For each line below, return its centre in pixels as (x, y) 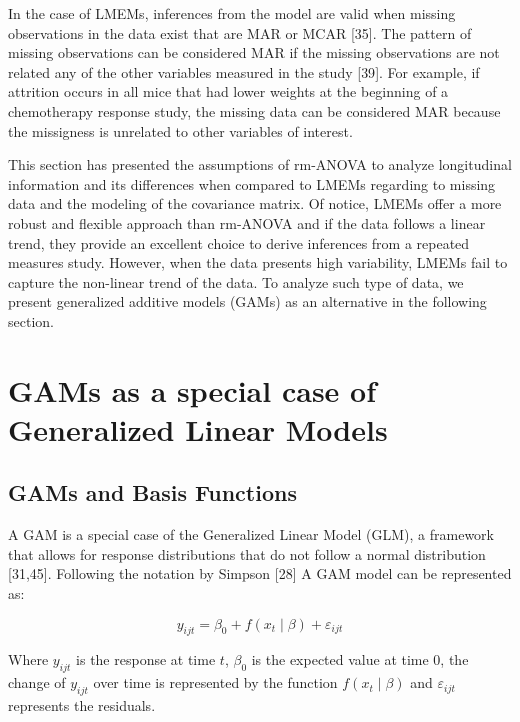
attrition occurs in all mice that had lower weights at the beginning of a (228, 91)
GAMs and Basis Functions (152, 492)
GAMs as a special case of (192, 389)
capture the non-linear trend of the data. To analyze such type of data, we (236, 281)
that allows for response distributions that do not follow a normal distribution (247, 553)
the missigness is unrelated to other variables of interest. (180, 130)
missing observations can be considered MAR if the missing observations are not (254, 52)
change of (37, 682)
